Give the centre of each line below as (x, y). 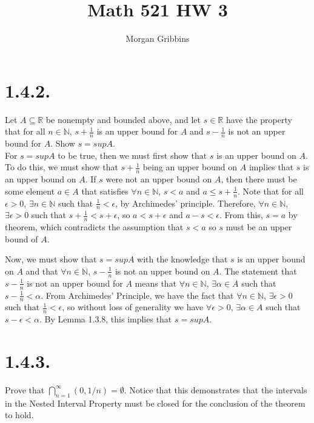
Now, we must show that (51, 259)
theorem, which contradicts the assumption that (94, 227)
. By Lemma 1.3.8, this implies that (106, 319)
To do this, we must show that (62, 167)
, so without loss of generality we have (133, 307)
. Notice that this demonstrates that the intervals (215, 389)
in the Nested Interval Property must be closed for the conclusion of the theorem (155, 403)
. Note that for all (271, 191)
